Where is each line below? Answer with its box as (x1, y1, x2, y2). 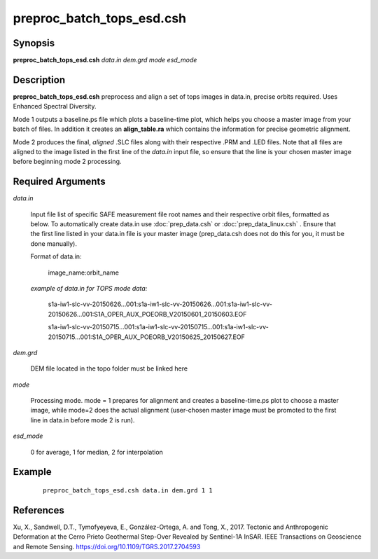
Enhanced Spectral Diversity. (13, 102, 97, 111)
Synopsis (13, 37, 55, 49)
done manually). (30, 239, 77, 248)
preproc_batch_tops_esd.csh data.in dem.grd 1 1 (43, 487, 213, 495)
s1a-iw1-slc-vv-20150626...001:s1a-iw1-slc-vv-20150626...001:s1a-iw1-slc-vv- (48, 300, 273, 308)
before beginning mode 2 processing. (13, 158, 122, 166)
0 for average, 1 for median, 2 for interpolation (30, 448, 164, 456)
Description (13, 74, 66, 85)
